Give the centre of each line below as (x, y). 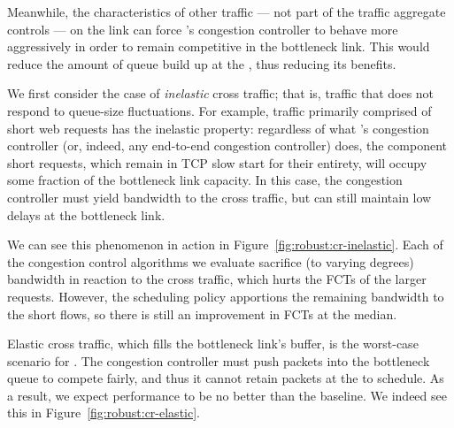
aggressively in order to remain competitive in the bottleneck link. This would (219, 46)
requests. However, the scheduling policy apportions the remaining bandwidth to (226, 296)
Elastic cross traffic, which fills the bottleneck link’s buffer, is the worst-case (213, 344)
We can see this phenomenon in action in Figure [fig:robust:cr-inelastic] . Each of (225, 245)
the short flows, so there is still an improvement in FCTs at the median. (202, 313)
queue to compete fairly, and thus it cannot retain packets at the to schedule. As (226, 378)
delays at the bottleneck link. (86, 214)
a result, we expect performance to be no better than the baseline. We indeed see (227, 395)
